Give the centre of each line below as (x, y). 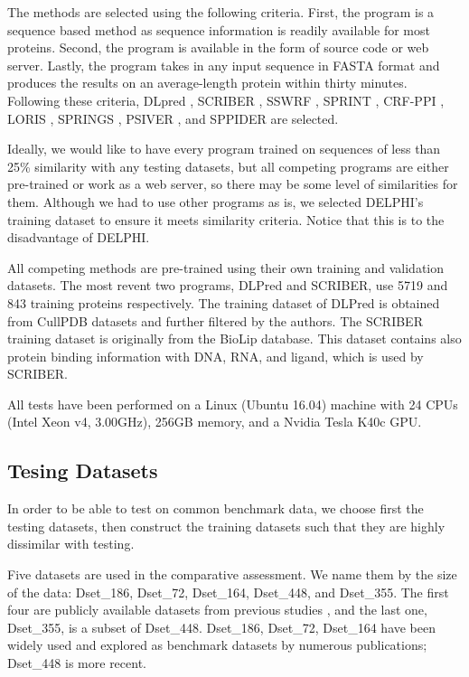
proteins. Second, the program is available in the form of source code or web (218, 47)
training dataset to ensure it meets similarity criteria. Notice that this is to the (226, 219)
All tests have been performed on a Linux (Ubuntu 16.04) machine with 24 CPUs (233, 404)
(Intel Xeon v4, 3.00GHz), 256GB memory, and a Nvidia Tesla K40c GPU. (215, 422)
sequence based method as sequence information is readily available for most (219, 29)
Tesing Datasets (83, 470)
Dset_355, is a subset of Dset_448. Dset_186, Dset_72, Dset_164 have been (222, 627)
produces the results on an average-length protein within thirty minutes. (207, 83)
